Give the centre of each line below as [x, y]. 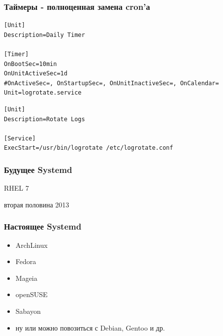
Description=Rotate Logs [45, 119]
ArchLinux [32, 245]
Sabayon [28, 311]
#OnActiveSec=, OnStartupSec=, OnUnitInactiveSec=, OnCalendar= [111, 83]
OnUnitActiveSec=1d [36, 74]
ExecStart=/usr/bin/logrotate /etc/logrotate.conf [89, 148]
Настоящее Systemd [43, 226]
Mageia [26, 278]
